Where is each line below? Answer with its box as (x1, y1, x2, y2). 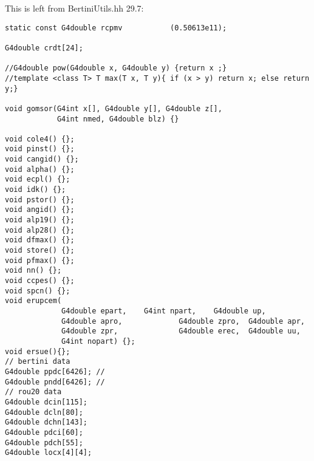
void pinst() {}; (5, 145, 75, 154)
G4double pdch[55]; (5, 438, 83, 447)
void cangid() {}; (5, 155, 79, 164)
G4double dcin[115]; (5, 397, 88, 406)
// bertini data (5, 357, 70, 366)
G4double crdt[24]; (5, 43, 83, 52)
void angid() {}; (5, 205, 75, 214)
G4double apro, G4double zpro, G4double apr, (61, 316, 305, 326)
